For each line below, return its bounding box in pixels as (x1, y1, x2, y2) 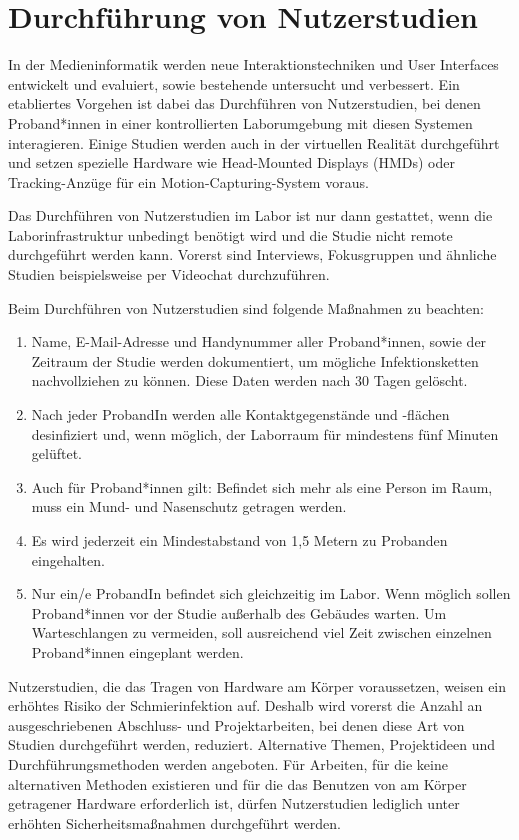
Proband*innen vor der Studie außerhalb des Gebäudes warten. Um (31, 602, 447, 623)
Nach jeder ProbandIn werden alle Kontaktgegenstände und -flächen (31, 404, 450, 425)
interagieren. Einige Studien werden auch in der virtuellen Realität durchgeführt (8, 132, 500, 153)
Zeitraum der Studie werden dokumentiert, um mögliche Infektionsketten (31, 350, 479, 371)
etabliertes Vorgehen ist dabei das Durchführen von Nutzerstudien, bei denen (8, 93, 481, 114)
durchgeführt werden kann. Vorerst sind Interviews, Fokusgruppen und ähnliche (8, 244, 497, 265)
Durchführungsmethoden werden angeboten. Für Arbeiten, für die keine (8, 753, 448, 774)
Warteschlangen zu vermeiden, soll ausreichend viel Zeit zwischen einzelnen (31, 622, 492, 643)
